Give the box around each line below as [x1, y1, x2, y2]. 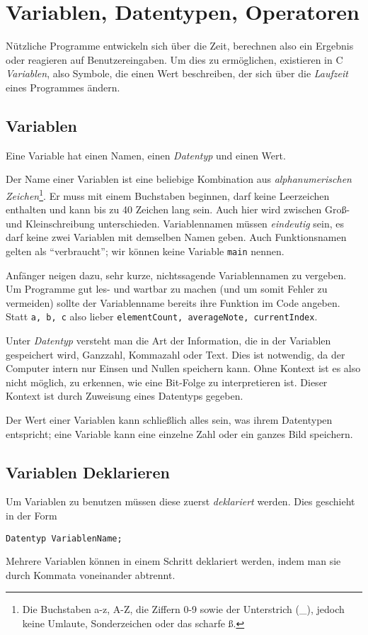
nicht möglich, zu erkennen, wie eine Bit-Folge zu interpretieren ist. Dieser [6, 374, 328, 389]
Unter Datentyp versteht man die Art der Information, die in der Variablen [6, 333, 331, 348]
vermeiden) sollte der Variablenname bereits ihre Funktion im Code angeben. [6, 295, 340, 310]
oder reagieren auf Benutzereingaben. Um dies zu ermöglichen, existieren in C [6, 52, 343, 67]
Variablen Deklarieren [6, 461, 170, 483]
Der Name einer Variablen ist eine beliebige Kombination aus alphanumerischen [6, 172, 352, 186]
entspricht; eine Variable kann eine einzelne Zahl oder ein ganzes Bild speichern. [6, 426, 353, 441]
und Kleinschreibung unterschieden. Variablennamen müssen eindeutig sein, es [6, 215, 345, 230]
